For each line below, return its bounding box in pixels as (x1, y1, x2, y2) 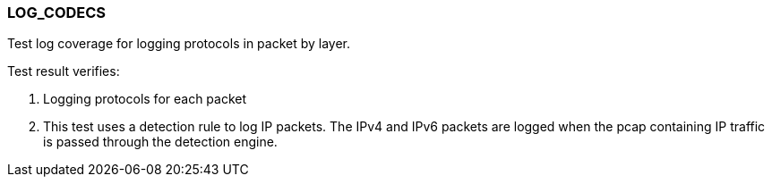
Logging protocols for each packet (43, 91, 247, 107)
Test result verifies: (7, 63, 120, 79)
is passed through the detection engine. (43, 134, 278, 150)
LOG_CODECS (7, 4, 107, 21)
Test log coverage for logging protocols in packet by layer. (7, 36, 351, 52)
